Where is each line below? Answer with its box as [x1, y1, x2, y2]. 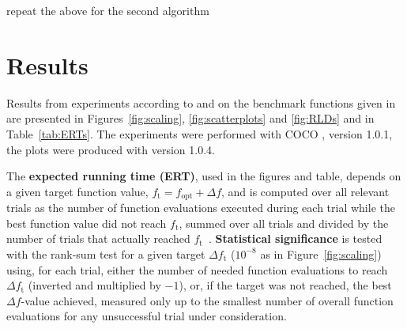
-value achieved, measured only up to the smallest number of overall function [21, 292, 394, 308]
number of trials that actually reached [6, 230, 190, 247]
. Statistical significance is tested [208, 230, 383, 247]
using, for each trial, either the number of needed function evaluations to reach [6, 261, 388, 278]
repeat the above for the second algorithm [6, 2, 209, 18]
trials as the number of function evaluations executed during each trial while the [6, 199, 395, 216]
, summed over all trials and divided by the [179, 214, 389, 231]
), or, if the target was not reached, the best [179, 277, 392, 293]
